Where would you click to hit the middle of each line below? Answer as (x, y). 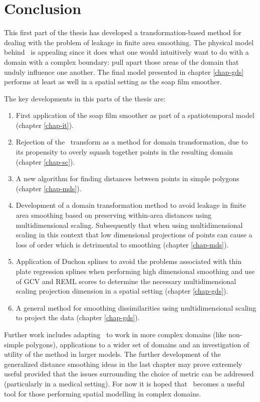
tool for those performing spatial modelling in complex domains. (103, 393)
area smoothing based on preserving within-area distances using (114, 215)
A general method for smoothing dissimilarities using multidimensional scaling (136, 307)
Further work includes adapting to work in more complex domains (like (115, 334)
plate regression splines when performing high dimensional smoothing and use (135, 271)
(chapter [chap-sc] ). (45, 161)
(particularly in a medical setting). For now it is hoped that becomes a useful (124, 383)
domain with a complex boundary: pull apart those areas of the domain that (121, 61)
